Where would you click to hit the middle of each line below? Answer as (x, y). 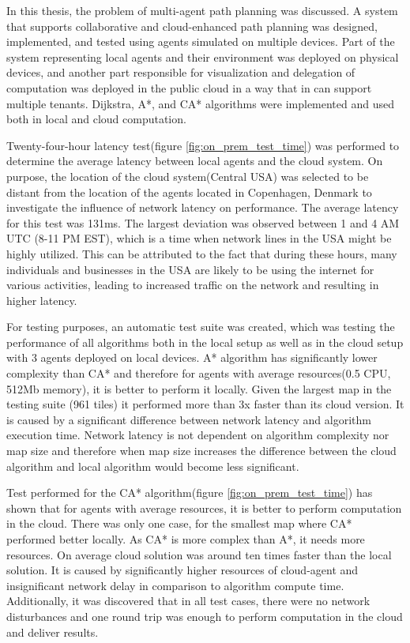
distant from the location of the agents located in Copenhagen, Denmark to (189, 192)
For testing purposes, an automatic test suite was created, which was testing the (201, 327)
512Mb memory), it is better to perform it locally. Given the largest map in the (199, 388)
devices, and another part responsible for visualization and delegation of (181, 72)
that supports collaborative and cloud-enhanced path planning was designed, (192, 26)
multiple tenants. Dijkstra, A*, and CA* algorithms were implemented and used (201, 103)
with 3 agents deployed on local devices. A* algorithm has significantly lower (192, 357)
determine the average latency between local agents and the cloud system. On (195, 161)
